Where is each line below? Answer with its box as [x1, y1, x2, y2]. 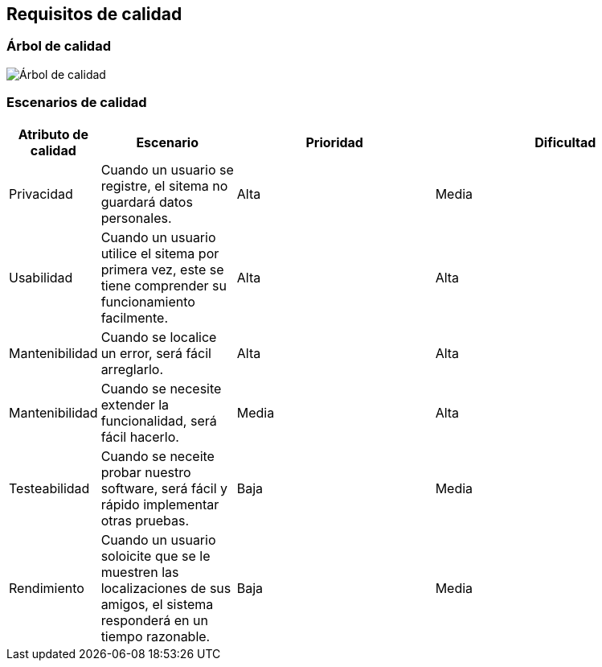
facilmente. [100, 309, 168, 326]
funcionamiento [100, 293, 195, 310]
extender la [100, 396, 170, 413]
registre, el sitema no [100, 177, 228, 194]
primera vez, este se [100, 261, 224, 278]
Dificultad [534, 134, 596, 150]
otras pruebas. [100, 512, 190, 529]
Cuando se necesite [100, 380, 222, 397]
